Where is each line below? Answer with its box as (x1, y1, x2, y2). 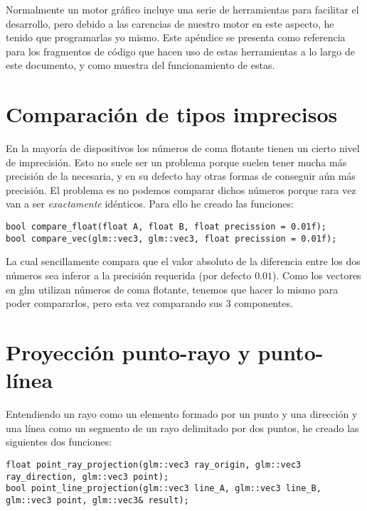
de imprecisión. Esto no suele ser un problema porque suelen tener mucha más (6, 154, 347, 169)
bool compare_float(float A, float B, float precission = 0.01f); (6, 222, 327, 232)
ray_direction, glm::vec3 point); (6, 471, 169, 482)
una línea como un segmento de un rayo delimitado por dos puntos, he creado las (6, 420, 359, 435)
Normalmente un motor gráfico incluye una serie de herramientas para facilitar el (6, 2, 359, 16)
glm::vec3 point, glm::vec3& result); (6, 495, 189, 505)
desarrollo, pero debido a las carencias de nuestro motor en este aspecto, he (6, 16, 334, 31)
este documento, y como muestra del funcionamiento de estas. (6, 58, 275, 72)
